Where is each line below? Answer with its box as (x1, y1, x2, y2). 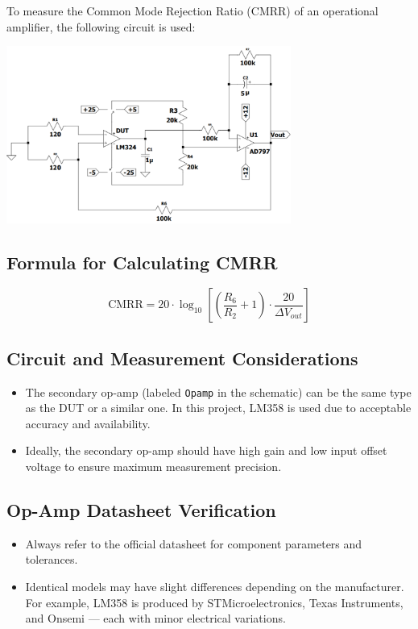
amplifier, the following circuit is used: (6, 18, 196, 35)
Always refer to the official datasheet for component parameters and (25, 535, 362, 552)
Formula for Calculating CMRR (6, 249, 278, 274)
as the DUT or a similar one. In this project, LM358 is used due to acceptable (25, 399, 412, 416)
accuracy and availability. (25, 414, 151, 431)
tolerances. (25, 551, 78, 568)
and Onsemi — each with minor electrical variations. (25, 610, 286, 627)
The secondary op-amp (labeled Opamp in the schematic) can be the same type (25, 383, 412, 400)
